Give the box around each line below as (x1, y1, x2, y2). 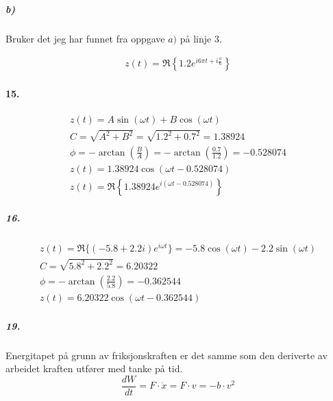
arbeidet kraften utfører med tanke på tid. (5, 361, 183, 376)
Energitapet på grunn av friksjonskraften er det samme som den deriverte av (5, 348, 328, 362)
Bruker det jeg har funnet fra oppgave (5, 31, 165, 45)
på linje (180, 31, 212, 45)
